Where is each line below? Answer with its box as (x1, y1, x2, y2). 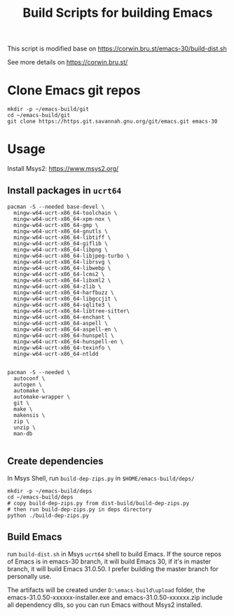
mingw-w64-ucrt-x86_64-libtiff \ (13, 233, 111, 241)
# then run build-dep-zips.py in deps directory (7, 506, 152, 513)
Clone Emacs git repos (7, 83, 141, 99)
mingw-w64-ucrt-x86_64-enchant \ (13, 313, 111, 320)
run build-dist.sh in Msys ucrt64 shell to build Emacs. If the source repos (7, 549, 222, 558)
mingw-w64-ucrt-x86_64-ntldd (13, 350, 99, 357)
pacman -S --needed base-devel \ (7, 203, 105, 210)
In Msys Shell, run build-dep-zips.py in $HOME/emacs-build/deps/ (7, 474, 195, 482)
